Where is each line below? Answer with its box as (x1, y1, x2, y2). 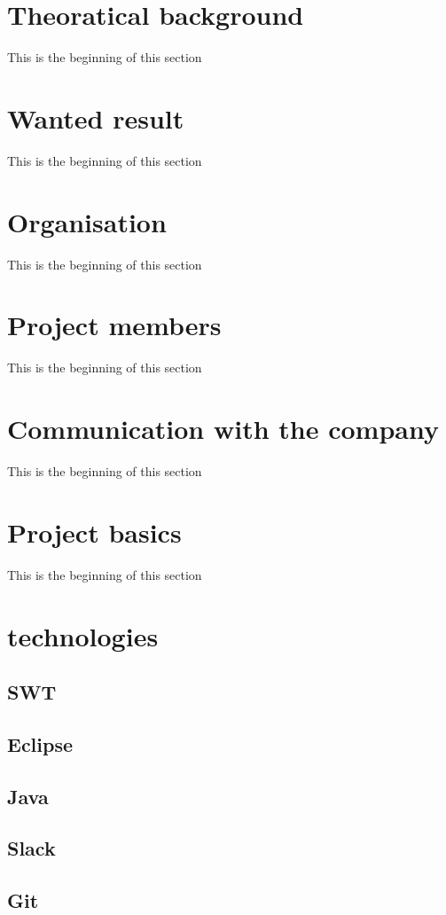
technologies (7, 617, 159, 653)
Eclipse (7, 730, 74, 757)
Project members (7, 307, 222, 343)
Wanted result (7, 99, 184, 136)
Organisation (7, 203, 167, 239)
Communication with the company (7, 411, 439, 447)
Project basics (7, 513, 182, 550)
